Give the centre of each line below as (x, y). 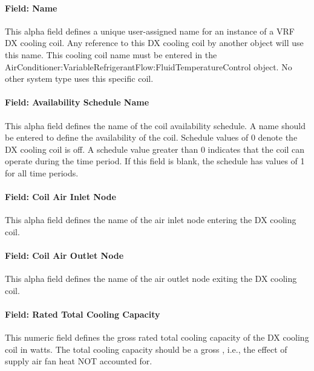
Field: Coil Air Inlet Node (61, 197)
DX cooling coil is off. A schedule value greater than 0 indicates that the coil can (155, 149)
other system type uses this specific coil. (79, 79)
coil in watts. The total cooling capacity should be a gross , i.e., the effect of (146, 349)
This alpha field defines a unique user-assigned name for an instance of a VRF (150, 31)
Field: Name (31, 8)
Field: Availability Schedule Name (77, 102)
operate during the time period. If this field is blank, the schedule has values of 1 (155, 161)
